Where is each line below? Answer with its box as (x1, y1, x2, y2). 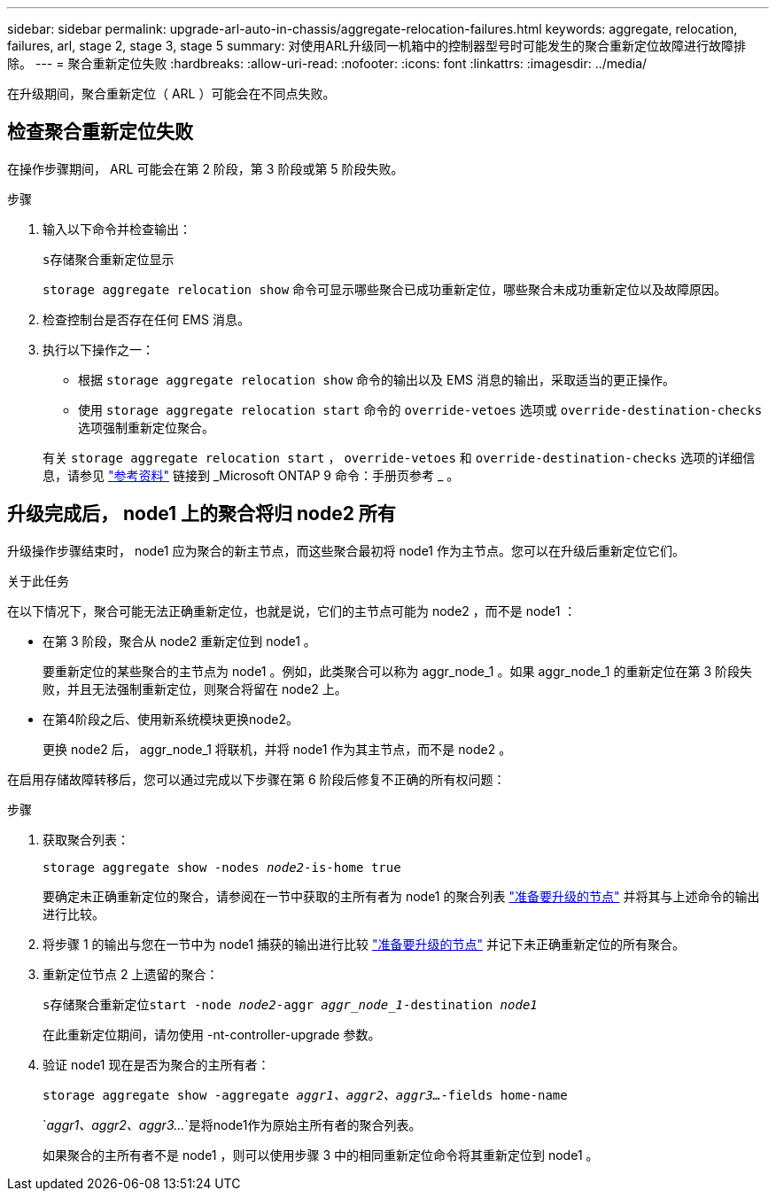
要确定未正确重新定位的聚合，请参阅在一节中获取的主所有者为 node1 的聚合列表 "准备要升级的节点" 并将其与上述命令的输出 (43, 888, 760, 904)
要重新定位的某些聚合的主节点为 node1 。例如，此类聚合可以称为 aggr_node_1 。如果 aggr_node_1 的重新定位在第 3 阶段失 (43, 663, 753, 679)
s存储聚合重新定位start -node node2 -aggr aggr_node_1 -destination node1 (43, 997, 538, 1012)
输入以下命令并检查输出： (43, 221, 191, 237)
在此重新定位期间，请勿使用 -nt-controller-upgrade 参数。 (43, 1026, 381, 1042)
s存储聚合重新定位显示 (43, 252, 175, 267)
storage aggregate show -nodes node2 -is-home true (43, 860, 401, 875)
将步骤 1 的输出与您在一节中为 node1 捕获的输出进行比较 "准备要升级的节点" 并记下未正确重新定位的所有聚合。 (43, 936, 685, 952)
